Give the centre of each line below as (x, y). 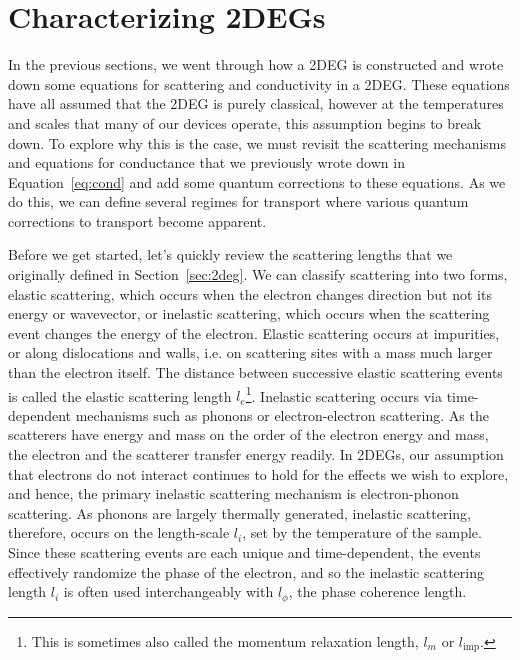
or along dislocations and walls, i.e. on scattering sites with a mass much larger (250, 352)
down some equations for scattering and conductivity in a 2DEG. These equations (259, 83)
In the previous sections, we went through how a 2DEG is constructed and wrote (256, 64)
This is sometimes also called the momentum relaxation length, (225, 640)
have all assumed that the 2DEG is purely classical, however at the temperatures (256, 103)
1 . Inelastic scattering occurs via (343, 394)
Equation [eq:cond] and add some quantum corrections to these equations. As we (257, 181)
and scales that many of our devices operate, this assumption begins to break (245, 122)
